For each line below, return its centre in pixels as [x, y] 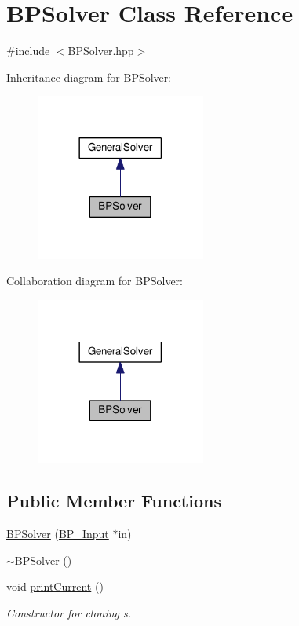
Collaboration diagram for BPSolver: [95, 281]
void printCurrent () [55, 586]
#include [28, 51]
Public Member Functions [114, 501]
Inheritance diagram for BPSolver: [89, 77]
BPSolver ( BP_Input [58, 534]
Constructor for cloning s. [69, 612]
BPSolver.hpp [101, 51]
